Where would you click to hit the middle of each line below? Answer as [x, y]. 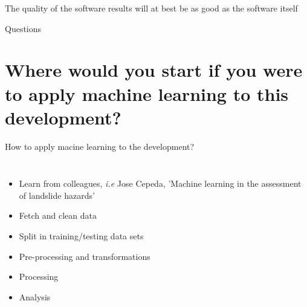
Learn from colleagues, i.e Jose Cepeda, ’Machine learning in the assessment [160, 183]
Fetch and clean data [58, 215]
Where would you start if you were [154, 70]
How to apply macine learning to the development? [100, 146]
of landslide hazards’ [57, 195]
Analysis [35, 296]
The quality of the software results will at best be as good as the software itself [151, 8]
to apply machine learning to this [147, 93]
